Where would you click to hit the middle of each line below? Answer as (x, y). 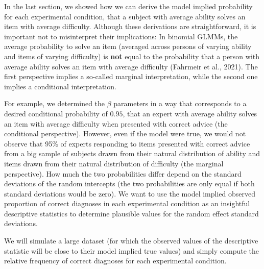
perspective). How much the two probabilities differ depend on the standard (123, 173)
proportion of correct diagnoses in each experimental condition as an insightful (127, 203)
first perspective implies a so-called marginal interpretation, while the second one (131, 76)
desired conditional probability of (56, 113)
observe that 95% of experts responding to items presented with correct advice (127, 143)
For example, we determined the (55, 103)
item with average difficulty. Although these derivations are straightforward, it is (130, 26)
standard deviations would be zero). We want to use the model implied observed (130, 193)
